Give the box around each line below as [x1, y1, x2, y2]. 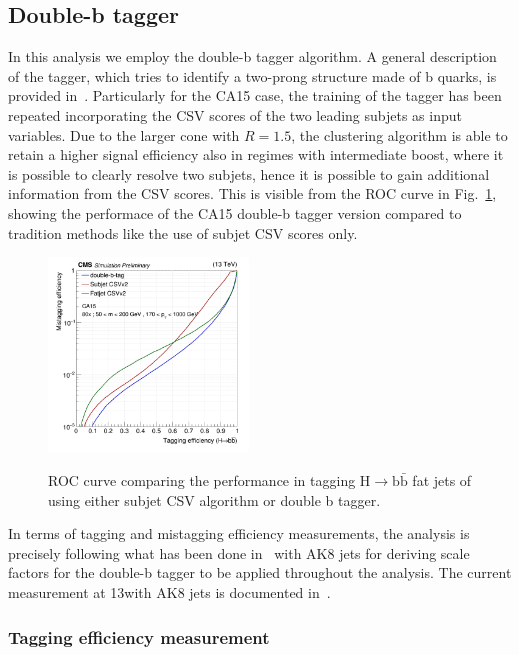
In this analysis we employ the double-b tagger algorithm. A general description [8, 46, 497, 67]
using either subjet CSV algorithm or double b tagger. [48, 489, 381, 510]
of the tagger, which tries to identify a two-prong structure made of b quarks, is [8, 65, 497, 86]
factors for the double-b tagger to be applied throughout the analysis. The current [8, 562, 512, 583]
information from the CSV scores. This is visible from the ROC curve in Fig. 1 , [8, 183, 497, 204]
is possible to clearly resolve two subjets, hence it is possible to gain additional [8, 163, 490, 184]
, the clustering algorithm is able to [291, 124, 508, 145]
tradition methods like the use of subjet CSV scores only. [8, 222, 358, 243]
